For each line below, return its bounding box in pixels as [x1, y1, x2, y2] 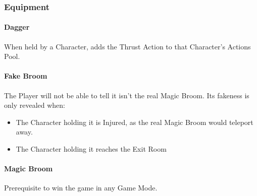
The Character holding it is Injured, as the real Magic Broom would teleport [16, 116, 253, 127]
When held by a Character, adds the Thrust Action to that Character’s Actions [4, 41, 251, 51]
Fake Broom [4, 71, 47, 81]
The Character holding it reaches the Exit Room [16, 144, 167, 154]
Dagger [4, 22, 30, 32]
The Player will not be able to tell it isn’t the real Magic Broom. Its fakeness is [4, 90, 249, 100]
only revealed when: [4, 100, 65, 110]
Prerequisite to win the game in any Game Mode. [4, 182, 158, 193]
